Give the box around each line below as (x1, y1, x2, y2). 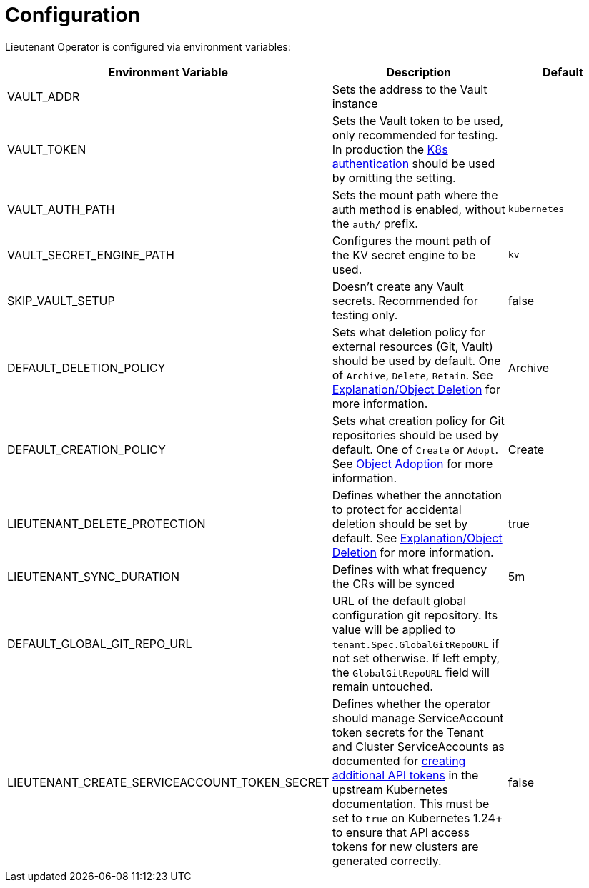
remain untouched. (332, 679, 433, 694)
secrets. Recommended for (332, 293, 478, 308)
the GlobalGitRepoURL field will (332, 664, 490, 679)
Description (386, 64, 451, 79)
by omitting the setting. (332, 170, 456, 185)
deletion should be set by (332, 516, 468, 531)
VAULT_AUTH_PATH (7, 201, 115, 216)
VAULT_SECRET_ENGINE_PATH (7, 247, 174, 262)
